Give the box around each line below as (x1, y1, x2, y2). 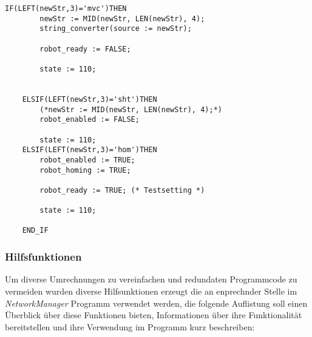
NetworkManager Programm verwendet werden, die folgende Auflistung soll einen (5, 296, 308, 309)
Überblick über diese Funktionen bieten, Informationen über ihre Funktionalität (5, 309, 302, 321)
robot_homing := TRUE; (39, 165, 131, 175)
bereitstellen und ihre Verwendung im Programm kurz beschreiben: (5, 320, 255, 333)
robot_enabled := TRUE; (39, 155, 135, 164)
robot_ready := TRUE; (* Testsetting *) (39, 185, 205, 195)
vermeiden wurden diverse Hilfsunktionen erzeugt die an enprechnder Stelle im (5, 284, 297, 297)
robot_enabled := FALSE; (39, 115, 140, 124)
